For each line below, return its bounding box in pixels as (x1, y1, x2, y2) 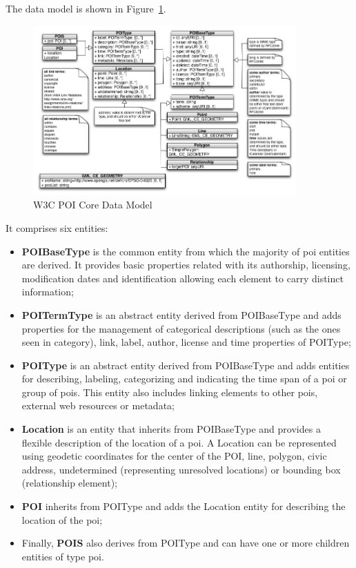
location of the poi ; (21, 512, 103, 527)
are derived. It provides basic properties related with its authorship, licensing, (21, 257, 350, 272)
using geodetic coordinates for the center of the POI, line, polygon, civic (21, 449, 327, 463)
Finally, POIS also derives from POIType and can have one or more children (21, 536, 350, 550)
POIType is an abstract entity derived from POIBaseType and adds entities (21, 358, 350, 372)
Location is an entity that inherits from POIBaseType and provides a (21, 422, 321, 436)
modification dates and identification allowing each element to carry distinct (21, 271, 344, 285)
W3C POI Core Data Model (33, 197, 152, 212)
